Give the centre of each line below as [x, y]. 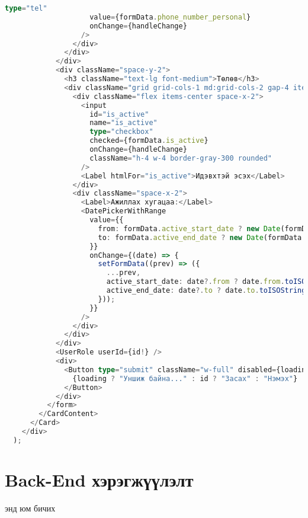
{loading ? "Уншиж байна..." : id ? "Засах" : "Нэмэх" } [185, 378]
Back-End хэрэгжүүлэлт [99, 479]
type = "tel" [26, 8]
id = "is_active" [119, 114]
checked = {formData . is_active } [149, 141]
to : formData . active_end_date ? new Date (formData [200, 237]
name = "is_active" [123, 123]
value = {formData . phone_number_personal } [170, 17]
